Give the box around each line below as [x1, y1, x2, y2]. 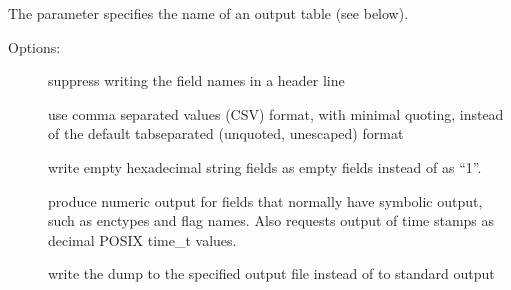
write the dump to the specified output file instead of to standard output [48, 263, 495, 284]
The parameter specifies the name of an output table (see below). [8, 3, 409, 23]
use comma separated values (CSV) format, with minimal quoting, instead [48, 103, 504, 124]
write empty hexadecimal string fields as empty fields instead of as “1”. [48, 156, 482, 177]
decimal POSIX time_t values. [48, 229, 237, 250]
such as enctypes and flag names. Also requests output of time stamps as [48, 210, 495, 231]
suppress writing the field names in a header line [48, 70, 345, 91]
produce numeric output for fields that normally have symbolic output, [48, 190, 483, 211]
